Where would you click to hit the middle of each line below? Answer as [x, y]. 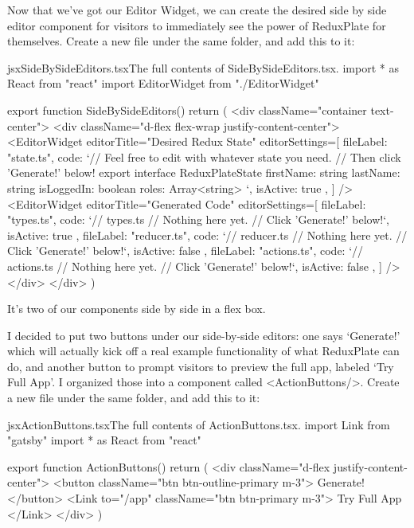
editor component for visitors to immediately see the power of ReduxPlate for [197, 25]
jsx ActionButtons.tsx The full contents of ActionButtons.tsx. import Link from [199, 424]
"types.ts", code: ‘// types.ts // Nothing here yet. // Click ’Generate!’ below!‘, [198, 219]
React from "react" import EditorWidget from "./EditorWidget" [163, 83]
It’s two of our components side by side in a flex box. [137, 309]
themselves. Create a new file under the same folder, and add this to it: [181, 41]
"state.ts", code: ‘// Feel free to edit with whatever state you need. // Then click [204, 156]
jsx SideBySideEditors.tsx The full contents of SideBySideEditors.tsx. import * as [203, 67]
